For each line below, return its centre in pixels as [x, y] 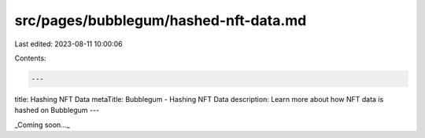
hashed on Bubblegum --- [57, 111]
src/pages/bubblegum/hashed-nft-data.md [161, 20]
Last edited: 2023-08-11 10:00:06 [68, 44]
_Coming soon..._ [42, 125]
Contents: [30, 58]
